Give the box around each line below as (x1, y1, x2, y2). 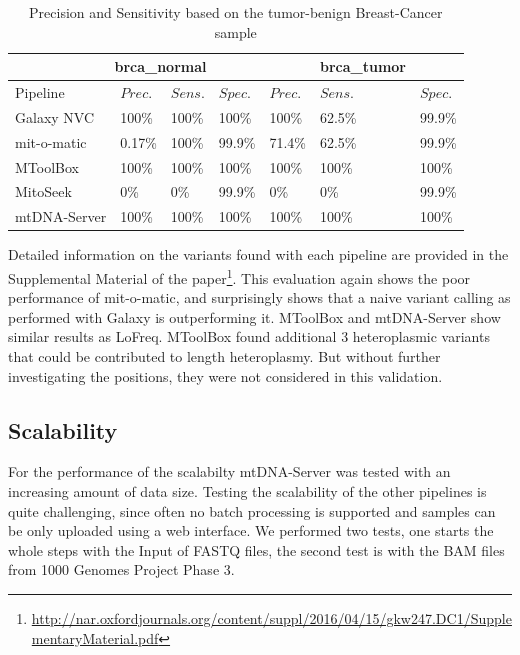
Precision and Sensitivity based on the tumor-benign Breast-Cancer (29, 2, 443, 22)
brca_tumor (319, 56, 406, 77)
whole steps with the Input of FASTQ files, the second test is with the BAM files (8, 539, 505, 560)
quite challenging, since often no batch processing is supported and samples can (8, 500, 496, 521)
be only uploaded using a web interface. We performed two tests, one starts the (8, 520, 494, 541)
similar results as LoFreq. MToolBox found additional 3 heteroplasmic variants (8, 326, 490, 347)
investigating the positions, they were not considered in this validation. (8, 365, 443, 386)
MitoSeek (15, 181, 72, 202)
